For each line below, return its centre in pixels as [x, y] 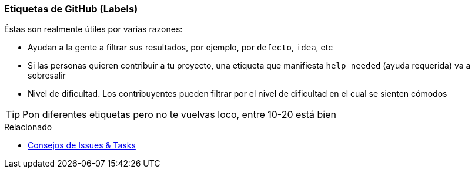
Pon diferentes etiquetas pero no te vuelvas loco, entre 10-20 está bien [180, 115]
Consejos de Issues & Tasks [82, 145]
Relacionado [28, 127]
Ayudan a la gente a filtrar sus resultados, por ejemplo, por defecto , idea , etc [180, 48]
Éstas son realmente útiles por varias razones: [93, 29]
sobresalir [47, 76]
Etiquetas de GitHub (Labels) [71, 9]
